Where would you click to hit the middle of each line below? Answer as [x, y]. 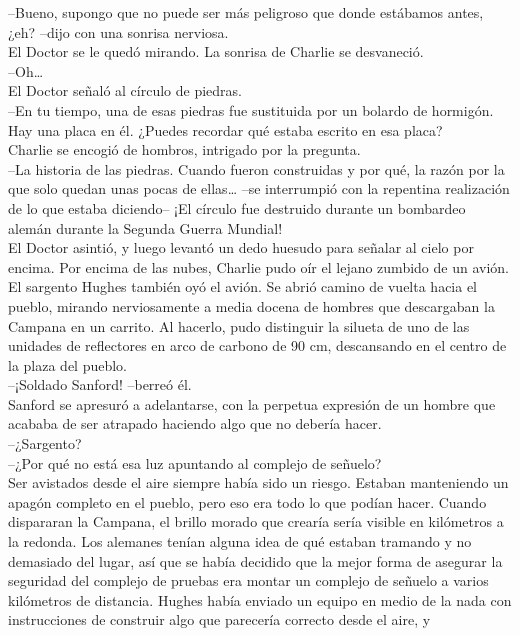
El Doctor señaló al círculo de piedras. [125, 90]
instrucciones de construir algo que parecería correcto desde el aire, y [219, 619]
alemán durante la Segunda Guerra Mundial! [145, 227]
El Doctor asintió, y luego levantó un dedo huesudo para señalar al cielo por [241, 247]
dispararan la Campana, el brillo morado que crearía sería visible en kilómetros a [256, 521]
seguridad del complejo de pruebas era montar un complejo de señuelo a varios [248, 580]
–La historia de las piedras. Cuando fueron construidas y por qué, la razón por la [256, 168]
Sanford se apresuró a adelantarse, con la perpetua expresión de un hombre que [252, 403]
